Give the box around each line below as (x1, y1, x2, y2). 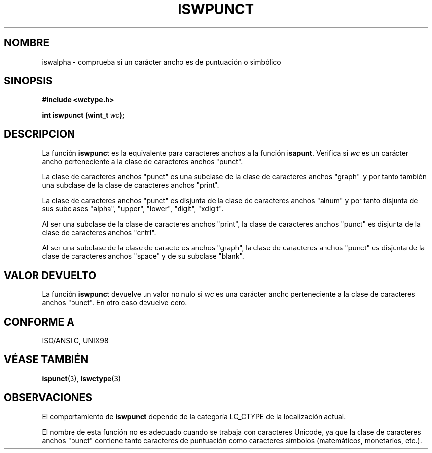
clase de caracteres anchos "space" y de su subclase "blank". (42, 252, 244, 261)
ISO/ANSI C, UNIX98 (42, 336, 108, 345)
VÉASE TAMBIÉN (4, 353, 89, 366)
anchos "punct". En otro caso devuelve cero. (42, 298, 187, 307)
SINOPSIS (4, 75, 53, 87)
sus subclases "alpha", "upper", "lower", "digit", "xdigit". (42, 205, 224, 213)
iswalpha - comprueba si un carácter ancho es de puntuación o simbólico (42, 57, 281, 66)
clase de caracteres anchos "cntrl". (42, 228, 156, 237)
